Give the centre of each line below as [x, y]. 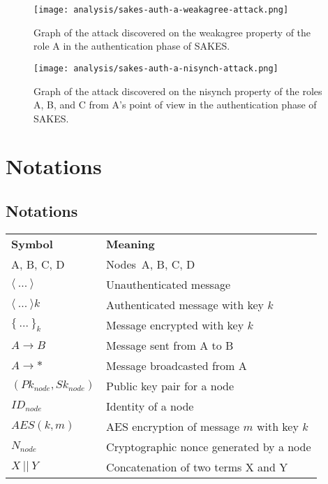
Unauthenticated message [169, 284]
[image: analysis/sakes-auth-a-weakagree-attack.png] [161, 10]
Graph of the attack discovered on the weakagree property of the [172, 32]
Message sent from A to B [170, 345]
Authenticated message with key [185, 304]
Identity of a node [150, 406]
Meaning [131, 243]
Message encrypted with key [175, 325]
